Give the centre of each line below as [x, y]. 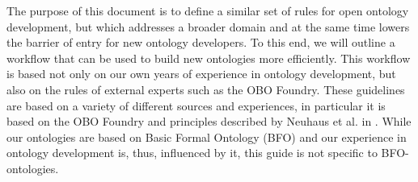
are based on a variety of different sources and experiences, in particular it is [196, 105]
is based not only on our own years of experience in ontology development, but [201, 74]
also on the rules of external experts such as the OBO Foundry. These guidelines [206, 89]
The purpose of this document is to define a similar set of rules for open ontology [208, 10]
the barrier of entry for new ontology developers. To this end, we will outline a [201, 42]
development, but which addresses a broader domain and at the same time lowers [208, 26]
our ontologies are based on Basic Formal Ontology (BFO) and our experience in [207, 136]
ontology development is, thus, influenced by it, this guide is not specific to [192, 153]
